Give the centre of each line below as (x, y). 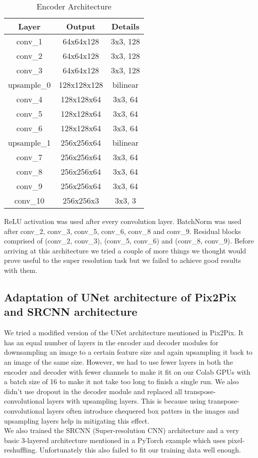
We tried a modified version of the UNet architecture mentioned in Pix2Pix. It (124, 333)
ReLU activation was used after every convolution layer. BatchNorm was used (123, 221)
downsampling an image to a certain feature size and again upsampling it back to (128, 352)
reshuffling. (21, 450)
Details (125, 26)
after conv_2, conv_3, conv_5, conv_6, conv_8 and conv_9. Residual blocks (123, 231)
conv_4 (29, 99)
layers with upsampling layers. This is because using (126, 401)
